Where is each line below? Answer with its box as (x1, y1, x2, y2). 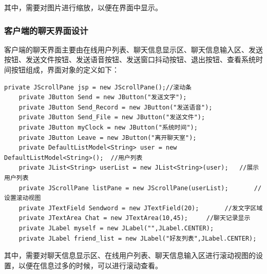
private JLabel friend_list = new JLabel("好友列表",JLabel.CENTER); (18, 234, 257, 242)
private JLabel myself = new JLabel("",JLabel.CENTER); (18, 224, 214, 232)
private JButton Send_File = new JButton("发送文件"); (18, 114, 205, 121)
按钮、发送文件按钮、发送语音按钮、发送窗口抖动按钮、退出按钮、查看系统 (4, 54, 256, 65)
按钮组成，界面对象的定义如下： (11, 64, 119, 75)
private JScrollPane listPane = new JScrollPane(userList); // (18, 184, 262, 192)
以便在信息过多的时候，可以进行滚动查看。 (18, 260, 162, 270)
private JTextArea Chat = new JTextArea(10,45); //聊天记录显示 (18, 214, 251, 222)
